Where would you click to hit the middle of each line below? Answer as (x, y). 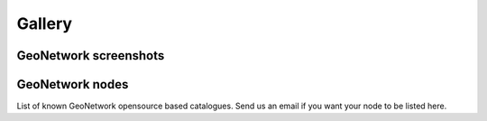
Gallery (44, 23)
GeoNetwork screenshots (91, 56)
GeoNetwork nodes (73, 84)
